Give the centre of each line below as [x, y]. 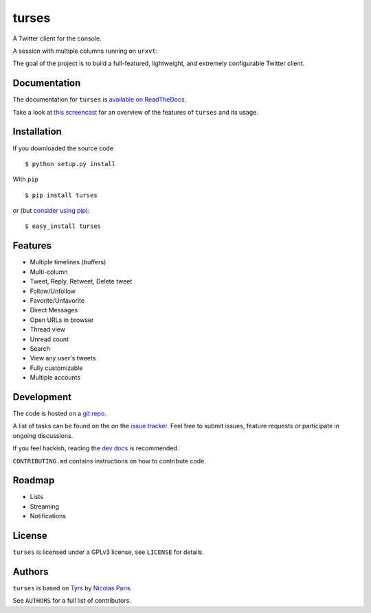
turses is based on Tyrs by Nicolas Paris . [72, 588]
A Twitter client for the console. [57, 38]
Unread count [49, 339]
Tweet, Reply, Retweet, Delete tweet [81, 281]
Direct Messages [54, 310]
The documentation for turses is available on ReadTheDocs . [100, 100]
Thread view [47, 329]
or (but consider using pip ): [51, 211]
